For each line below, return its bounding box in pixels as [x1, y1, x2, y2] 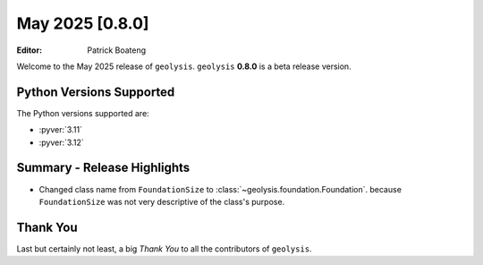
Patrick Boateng [87, 45, 147, 56]
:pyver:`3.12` [38, 137, 84, 148]
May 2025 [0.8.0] [16, 13, 149, 33]
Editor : [16, 45, 43, 56]
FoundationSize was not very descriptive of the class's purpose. [38, 196, 285, 207]
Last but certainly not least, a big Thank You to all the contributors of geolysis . [16, 243, 312, 254]
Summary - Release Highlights [16, 160, 191, 175]
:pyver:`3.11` [38, 124, 82, 135]
